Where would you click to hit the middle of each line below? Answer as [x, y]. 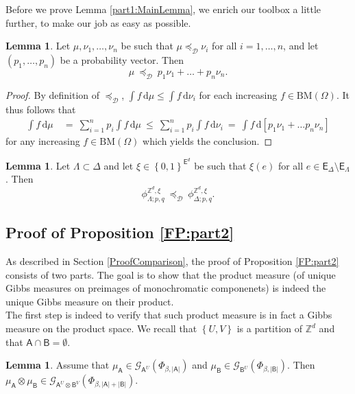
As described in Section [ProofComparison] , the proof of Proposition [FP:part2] [172, 261]
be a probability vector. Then [122, 59]
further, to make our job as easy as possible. [98, 22]
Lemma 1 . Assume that [58, 365]
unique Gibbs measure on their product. [90, 301]
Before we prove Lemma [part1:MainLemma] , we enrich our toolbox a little [163, 9]
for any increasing [43, 141]
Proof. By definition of [53, 94]
